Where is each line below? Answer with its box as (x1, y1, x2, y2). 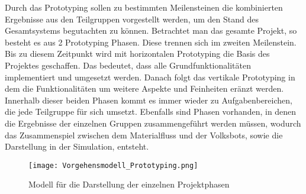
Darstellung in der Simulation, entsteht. (5, 140, 149, 153)
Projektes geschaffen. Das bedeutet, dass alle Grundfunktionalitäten (5, 59, 251, 71)
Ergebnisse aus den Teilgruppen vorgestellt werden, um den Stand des (5, 12, 259, 25)
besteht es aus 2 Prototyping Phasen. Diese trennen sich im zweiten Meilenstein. (5, 35, 297, 48)
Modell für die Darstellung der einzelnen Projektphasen (28, 178, 230, 190)
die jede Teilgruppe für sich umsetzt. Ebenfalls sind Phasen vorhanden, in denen (5, 105, 297, 118)
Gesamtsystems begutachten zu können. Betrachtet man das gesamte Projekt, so (5, 24, 297, 37)
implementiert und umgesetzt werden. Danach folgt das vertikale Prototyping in (5, 70, 295, 83)
